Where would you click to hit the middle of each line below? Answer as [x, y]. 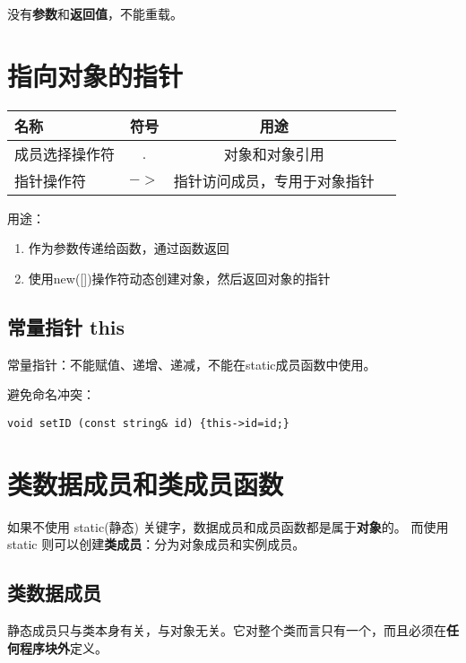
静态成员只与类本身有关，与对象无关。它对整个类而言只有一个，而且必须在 [227, 630]
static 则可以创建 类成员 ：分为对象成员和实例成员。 [156, 544]
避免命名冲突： [51, 394]
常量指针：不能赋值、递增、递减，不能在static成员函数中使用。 [192, 364]
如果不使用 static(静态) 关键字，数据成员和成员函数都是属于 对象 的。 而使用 [228, 526]
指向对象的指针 [95, 75]
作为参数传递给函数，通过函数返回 [129, 248]
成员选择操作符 [65, 153]
